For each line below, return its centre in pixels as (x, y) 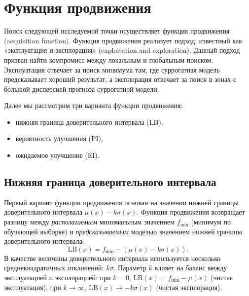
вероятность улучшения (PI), (59, 138)
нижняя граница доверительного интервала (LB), (89, 122)
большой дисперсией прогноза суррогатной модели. (82, 89)
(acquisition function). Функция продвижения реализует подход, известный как (123, 40)
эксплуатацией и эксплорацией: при (57, 277)
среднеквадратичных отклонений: (54, 268)
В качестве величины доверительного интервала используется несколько (112, 258)
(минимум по (211, 222)
